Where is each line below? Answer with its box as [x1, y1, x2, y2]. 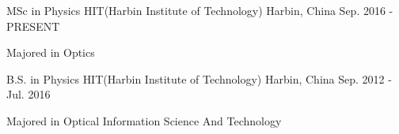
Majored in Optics [6, 44, 95, 61]
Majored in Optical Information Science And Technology [6, 112, 282, 128]
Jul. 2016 [6, 86, 51, 102]
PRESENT [6, 17, 60, 34]
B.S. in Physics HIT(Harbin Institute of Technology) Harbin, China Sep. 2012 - [6, 70, 392, 87]
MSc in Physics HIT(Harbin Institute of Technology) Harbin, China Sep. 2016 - [6, 2, 393, 18]
